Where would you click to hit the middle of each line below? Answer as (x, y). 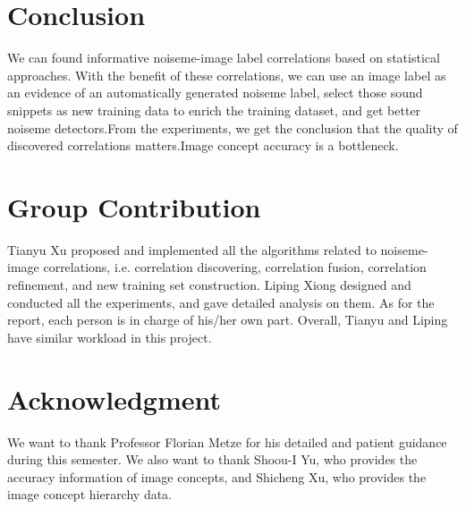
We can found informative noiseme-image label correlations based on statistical (224, 58)
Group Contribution (134, 206)
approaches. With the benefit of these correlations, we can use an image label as (227, 75)
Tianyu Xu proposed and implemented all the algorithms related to (192, 249)
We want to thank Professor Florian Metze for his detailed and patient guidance (227, 441)
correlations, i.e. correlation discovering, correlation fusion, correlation (235, 267)
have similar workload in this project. (110, 337)
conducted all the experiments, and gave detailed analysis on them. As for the (221, 302)
